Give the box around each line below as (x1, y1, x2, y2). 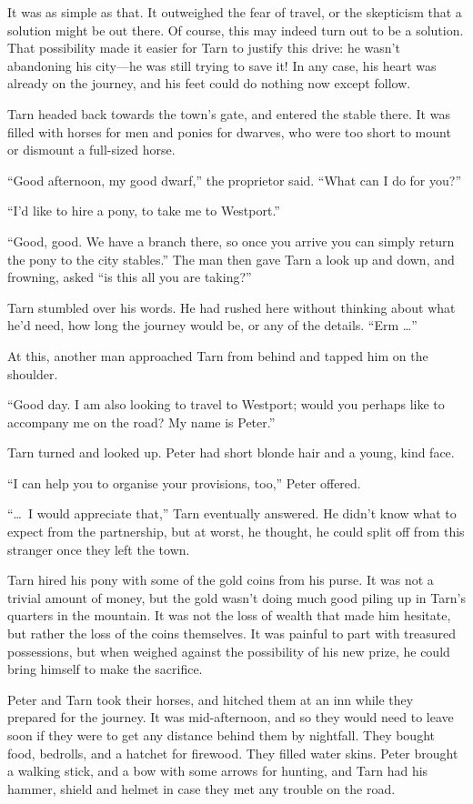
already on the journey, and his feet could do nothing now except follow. (7, 74, 411, 93)
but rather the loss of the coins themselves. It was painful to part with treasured (7, 624, 457, 643)
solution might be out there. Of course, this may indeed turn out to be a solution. (7, 20, 464, 39)
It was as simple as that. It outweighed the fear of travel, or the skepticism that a (7, 3, 462, 21)
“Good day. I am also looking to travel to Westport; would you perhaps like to (7, 395, 445, 414)
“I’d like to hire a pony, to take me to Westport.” (7, 201, 280, 220)
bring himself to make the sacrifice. (7, 659, 203, 678)
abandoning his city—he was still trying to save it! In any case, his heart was (7, 55, 437, 75)
